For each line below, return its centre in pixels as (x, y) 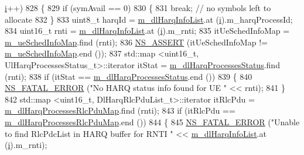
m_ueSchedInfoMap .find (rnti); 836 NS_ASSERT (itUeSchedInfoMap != (136, 42)
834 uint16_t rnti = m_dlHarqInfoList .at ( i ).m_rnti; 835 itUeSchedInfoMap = (147, 31)
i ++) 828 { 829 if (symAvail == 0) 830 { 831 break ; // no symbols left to (138, 8)
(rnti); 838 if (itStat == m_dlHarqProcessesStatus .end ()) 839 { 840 (129, 76)
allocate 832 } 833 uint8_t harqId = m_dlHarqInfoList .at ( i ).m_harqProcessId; (149, 19)
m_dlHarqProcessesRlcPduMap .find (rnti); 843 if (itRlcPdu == (120, 110)
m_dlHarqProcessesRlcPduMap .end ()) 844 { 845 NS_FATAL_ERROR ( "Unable (152, 121)
